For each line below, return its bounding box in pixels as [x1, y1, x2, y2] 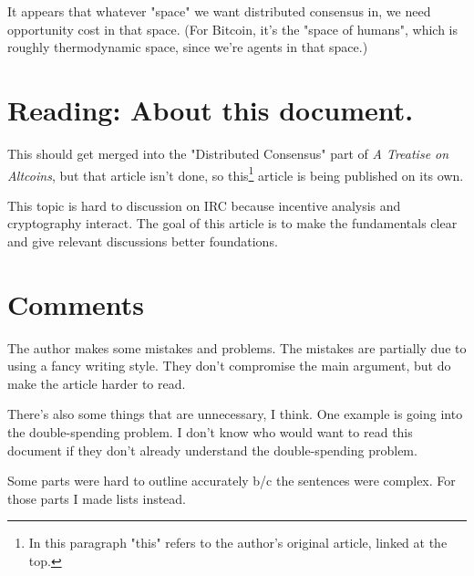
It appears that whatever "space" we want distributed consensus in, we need [7, 2, 431, 20]
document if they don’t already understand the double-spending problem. [7, 440, 417, 459]
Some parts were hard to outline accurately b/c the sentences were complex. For [7, 471, 456, 490]
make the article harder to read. [7, 373, 186, 393]
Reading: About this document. [7, 90, 414, 128]
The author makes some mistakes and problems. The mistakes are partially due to [7, 338, 467, 357]
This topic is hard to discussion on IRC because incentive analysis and [7, 195, 401, 215]
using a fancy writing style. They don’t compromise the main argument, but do [7, 356, 451, 375]
